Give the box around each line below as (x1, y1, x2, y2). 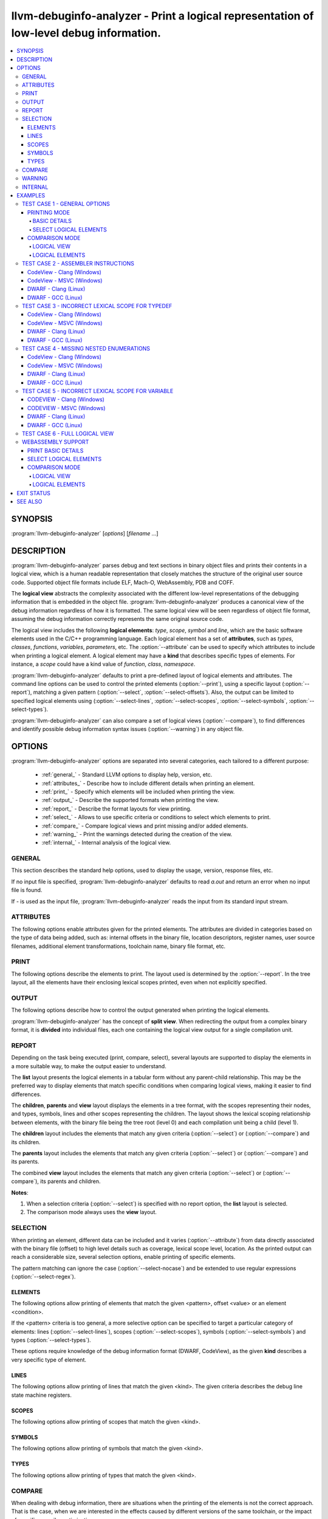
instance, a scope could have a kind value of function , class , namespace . (11, 660, 196, 668)
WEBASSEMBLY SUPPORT (22, 438, 89, 446)
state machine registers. (11, 1391, 72, 1399)
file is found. (11, 886, 43, 894)
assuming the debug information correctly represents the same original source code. (11, 615, 224, 623)
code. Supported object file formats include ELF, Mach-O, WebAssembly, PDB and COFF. (11, 578, 234, 586)
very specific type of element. (11, 1356, 87, 1363)
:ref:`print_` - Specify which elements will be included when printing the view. (41, 787, 235, 795)
